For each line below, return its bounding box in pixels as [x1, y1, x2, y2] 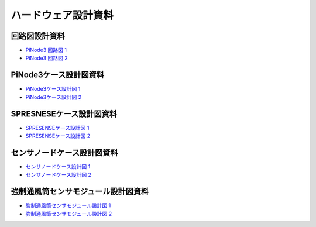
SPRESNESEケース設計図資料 [11, 109, 117, 119]
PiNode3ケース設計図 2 [25, 94, 82, 101]
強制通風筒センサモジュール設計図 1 [25, 202, 111, 209]
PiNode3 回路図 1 [25, 47, 67, 54]
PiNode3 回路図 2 [25, 54, 68, 61]
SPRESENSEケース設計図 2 [25, 132, 91, 140]
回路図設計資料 [11, 31, 65, 41]
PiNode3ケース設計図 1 [25, 85, 81, 92]
